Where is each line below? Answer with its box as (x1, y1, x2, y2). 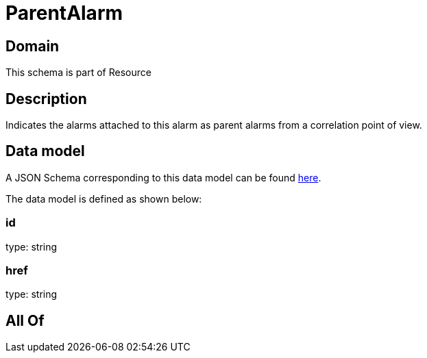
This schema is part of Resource (5, 66, 151, 79)
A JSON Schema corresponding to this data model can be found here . (5, 171, 321, 183)
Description (5, 90, 87, 107)
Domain (5, 37, 60, 55)
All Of (5, 311, 45, 329)
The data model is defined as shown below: (5, 192, 202, 205)
